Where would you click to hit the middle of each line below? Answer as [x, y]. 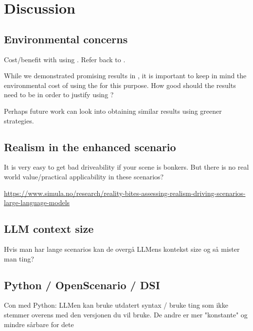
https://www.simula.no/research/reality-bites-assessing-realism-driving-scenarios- [125, 193]
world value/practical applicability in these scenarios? [84, 176]
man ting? [19, 258]
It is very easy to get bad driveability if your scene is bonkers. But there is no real [126, 167]
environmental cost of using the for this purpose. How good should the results [120, 85]
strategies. [19, 120]
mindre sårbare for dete [39, 324]
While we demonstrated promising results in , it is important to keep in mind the [125, 76]
